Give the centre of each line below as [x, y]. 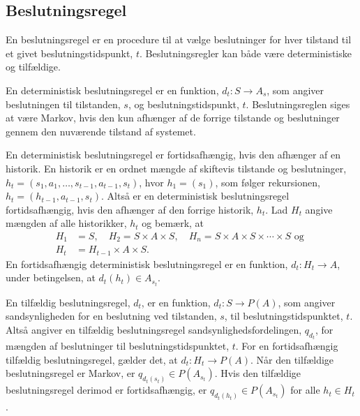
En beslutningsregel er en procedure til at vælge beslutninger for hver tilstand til [179, 39]
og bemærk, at [173, 223]
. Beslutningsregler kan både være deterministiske [246, 53]
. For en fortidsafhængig [287, 346]
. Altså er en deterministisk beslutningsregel [195, 196]
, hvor [151, 182]
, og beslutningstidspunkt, [183, 104]
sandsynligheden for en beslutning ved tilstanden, [111, 316]
